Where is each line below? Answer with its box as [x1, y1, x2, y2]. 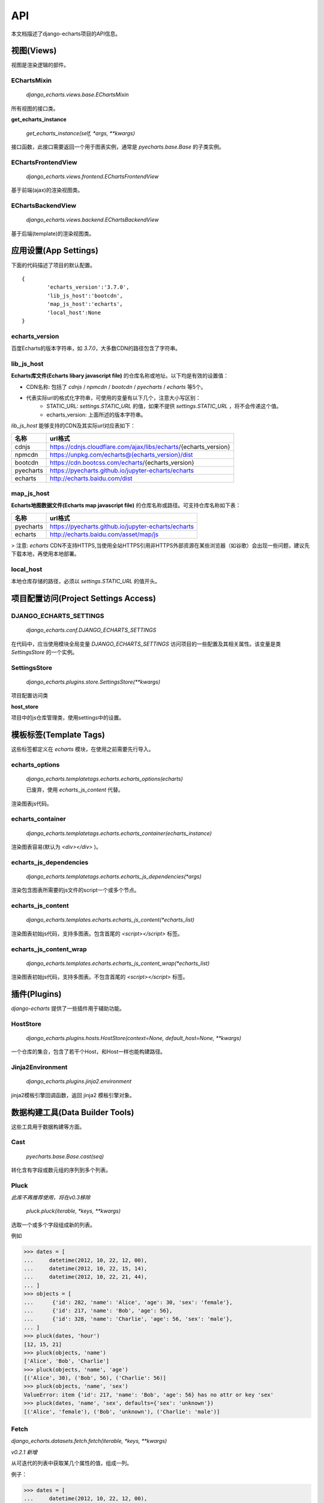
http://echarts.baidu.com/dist [50, 474, 133, 482]
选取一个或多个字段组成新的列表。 [11, 1221, 95, 1228]
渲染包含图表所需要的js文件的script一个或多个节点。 [11, 887, 140, 894]
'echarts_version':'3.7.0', [47, 284, 130, 291]
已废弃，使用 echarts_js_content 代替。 [26, 786, 124, 794]
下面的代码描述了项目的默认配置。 [11, 262, 95, 269]
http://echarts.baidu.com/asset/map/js [50, 530, 159, 538]
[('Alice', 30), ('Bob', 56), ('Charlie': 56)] [23, 1374, 166, 1382]
